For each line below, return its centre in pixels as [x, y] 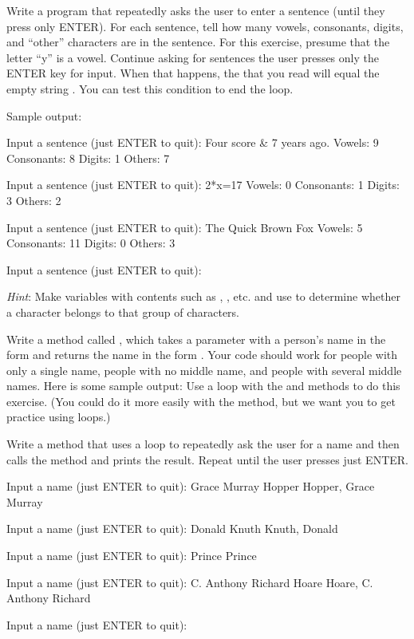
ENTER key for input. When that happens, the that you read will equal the [193, 73]
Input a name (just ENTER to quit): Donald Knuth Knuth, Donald [172, 529]
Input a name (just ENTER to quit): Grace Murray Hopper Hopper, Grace [191, 486]
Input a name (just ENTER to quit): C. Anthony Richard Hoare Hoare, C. [190, 582]
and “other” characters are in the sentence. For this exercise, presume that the [198, 42]
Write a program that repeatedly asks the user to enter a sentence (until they [196, 10]
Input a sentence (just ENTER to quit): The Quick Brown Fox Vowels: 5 [185, 227]
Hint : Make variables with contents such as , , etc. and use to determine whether [203, 296]
